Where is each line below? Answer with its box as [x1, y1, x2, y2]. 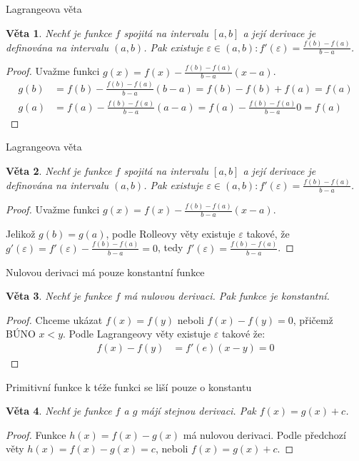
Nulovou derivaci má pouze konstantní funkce [6, 264, 205, 279]
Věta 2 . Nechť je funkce [6, 163, 112, 178]
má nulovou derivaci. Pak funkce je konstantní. [123, 288, 330, 303]
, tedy [158, 240, 183, 255]
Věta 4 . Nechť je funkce [6, 403, 112, 418]
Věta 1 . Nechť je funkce [6, 25, 112, 40]
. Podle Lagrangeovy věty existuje [63, 326, 211, 341]
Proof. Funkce [6, 427, 66, 442]
